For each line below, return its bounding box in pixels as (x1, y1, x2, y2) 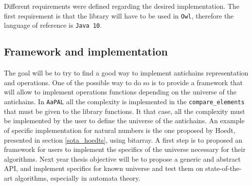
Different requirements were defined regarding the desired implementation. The (4, 1, 239, 11)
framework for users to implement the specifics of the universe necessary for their (4, 144, 246, 154)
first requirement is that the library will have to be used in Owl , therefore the (4, 10, 234, 20)
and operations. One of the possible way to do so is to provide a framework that (4, 77, 243, 87)
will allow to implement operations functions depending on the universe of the (4, 87, 236, 97)
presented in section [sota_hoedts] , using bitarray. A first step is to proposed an (4, 134, 243, 145)
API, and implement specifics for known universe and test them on (4, 163, 203, 173)
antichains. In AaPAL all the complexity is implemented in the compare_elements (4, 96, 245, 107)
